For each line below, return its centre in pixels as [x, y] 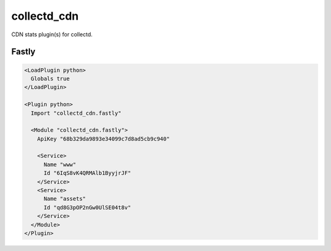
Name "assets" [65, 199]
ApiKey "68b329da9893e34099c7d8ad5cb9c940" [103, 139]
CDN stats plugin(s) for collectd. [52, 34]
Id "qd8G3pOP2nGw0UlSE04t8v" [87, 207]
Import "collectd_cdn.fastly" [76, 113]
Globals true [50, 79]
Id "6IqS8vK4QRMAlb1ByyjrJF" [87, 173]
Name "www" [60, 164]
